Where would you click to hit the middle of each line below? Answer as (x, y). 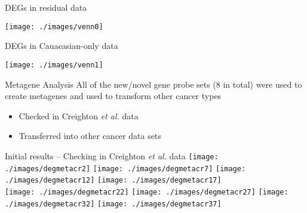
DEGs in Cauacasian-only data (62, 46)
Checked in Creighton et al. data (79, 115)
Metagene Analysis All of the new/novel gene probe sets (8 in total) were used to (153, 84)
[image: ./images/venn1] (54, 65)
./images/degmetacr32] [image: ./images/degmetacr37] (113, 204)
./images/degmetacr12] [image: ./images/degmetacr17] (113, 180)
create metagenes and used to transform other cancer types (113, 96)
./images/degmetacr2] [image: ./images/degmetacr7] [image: (125, 169)
